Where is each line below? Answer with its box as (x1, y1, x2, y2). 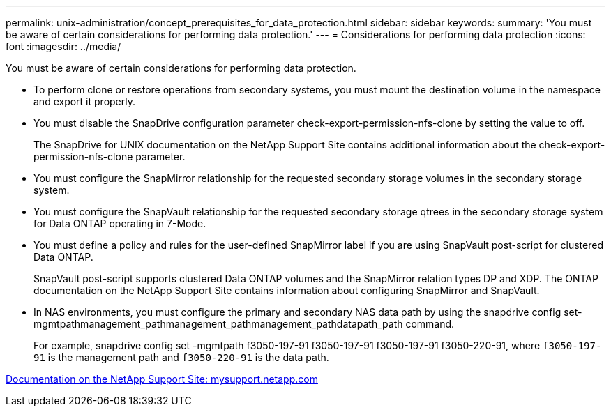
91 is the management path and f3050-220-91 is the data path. (33, 351, 329, 363)
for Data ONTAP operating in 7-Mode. (33, 218, 206, 229)
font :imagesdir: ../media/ (6, 40, 121, 52)
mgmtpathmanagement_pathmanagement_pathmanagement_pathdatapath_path (33, 318, 403, 330)
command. (405, 318, 455, 330)
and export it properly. (33, 96, 135, 107)
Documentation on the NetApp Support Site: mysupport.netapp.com (6, 373, 318, 385)
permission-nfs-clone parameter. (33, 151, 186, 162)
